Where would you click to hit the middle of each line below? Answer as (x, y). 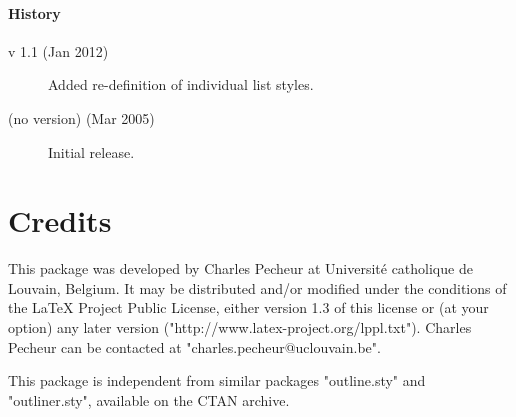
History (34, 12)
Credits (60, 220)
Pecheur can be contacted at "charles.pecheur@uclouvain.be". (194, 346)
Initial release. (91, 151)
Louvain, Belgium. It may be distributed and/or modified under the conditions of (257, 287)
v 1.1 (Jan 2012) (58, 50)
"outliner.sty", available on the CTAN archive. (149, 399)
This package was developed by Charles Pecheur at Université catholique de (240, 268)
